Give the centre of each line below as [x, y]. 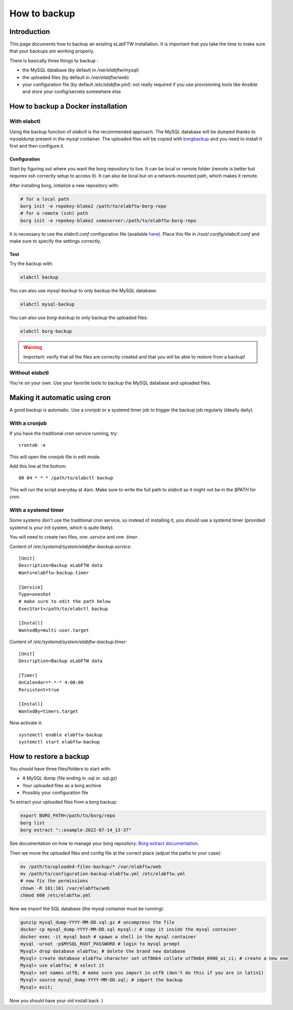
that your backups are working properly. [52, 51]
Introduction [30, 32]
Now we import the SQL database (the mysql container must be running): [87, 909]
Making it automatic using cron [60, 397]
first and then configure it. [37, 146]
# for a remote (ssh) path [54, 213]
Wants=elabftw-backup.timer [54, 573]
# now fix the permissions [54, 881]
